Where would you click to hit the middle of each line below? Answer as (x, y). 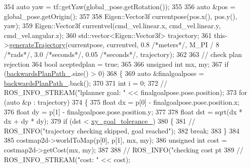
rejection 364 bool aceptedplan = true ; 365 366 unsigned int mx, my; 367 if (116, 64)
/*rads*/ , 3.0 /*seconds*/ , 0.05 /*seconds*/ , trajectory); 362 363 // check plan (123, 54)
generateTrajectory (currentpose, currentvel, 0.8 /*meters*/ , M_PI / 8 (114, 45)
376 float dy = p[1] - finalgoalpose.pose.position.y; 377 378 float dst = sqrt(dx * (123, 111)
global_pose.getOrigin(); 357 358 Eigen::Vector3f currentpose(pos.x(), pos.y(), (121, 16)
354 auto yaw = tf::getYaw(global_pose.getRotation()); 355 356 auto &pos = (120, 6)
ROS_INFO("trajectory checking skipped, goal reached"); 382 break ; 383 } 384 (122, 130)
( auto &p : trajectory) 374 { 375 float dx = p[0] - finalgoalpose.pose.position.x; (122, 102)
